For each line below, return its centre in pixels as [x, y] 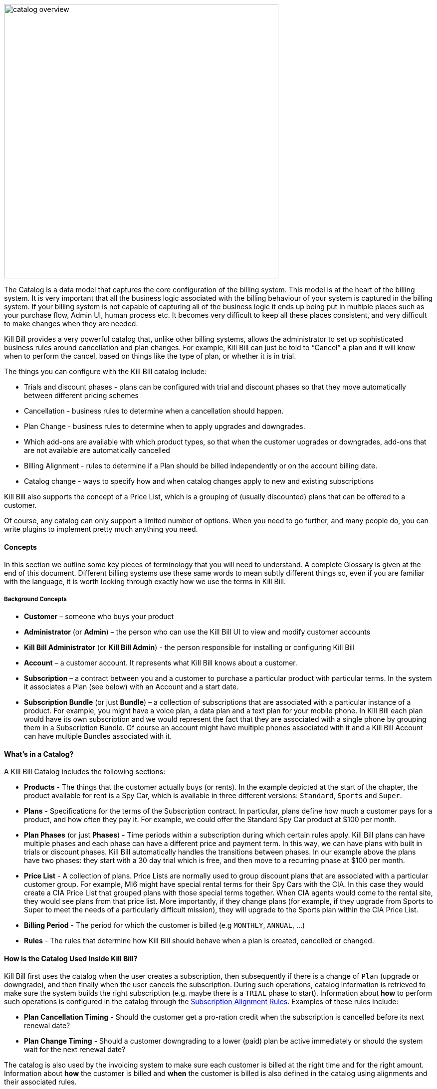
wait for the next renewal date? [75, 1050]
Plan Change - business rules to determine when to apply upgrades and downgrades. [165, 426]
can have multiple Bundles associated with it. [98, 736]
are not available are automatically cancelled [97, 450]
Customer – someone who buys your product [99, 616]
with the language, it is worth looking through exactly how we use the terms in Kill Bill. [145, 582]
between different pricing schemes [81, 395]
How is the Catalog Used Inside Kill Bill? [71, 958]
